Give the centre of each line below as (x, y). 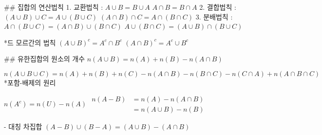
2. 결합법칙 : (218, 7)
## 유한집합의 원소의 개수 (45, 59)
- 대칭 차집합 (23, 126)
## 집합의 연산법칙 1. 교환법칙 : (54, 7)
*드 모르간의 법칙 (30, 42)
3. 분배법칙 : (214, 16)
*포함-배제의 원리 (30, 82)
